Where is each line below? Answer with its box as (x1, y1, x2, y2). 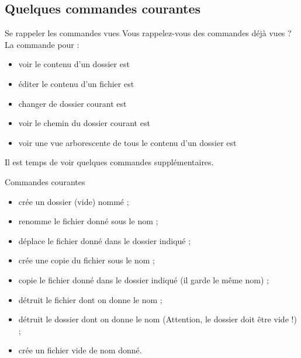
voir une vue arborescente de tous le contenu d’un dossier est (18, 136, 237, 148)
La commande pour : (5, 38, 79, 50)
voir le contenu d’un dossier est (18, 58, 130, 70)
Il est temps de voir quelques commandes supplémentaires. (5, 156, 214, 168)
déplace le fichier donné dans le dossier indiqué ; (18, 234, 191, 246)
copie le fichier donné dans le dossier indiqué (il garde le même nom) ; (18, 273, 269, 286)
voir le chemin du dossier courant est (18, 117, 150, 129)
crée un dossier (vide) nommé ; (18, 195, 129, 207)
